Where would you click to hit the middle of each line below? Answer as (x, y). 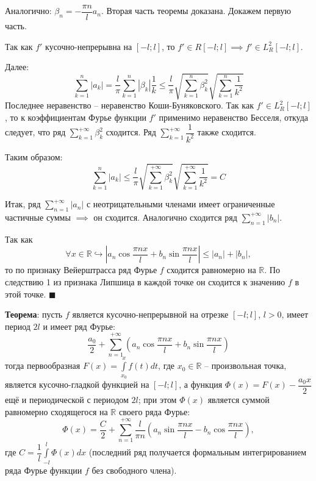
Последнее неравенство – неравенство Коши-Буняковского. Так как (129, 105)
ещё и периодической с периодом (67, 400)
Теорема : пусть (34, 314)
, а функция (201, 384)
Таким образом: (34, 156)
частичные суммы (38, 217)
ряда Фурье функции (44, 470)
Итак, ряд (23, 204)
